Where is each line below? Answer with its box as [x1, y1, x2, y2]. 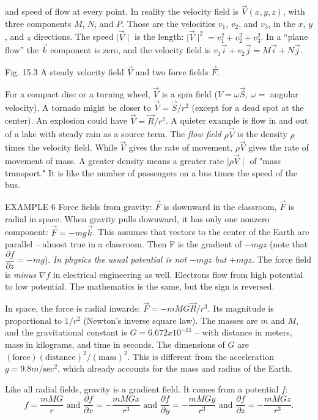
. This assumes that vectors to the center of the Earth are [92, 225, 309, 238]
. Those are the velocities [122, 17, 216, 29]
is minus [5, 268, 36, 280]
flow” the [5, 43, 39, 56]
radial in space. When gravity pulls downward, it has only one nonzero [5, 212, 270, 225]
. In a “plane [261, 30, 308, 43]
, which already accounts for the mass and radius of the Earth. [57, 362, 292, 375]
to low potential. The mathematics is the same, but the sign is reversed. [5, 280, 275, 293]
